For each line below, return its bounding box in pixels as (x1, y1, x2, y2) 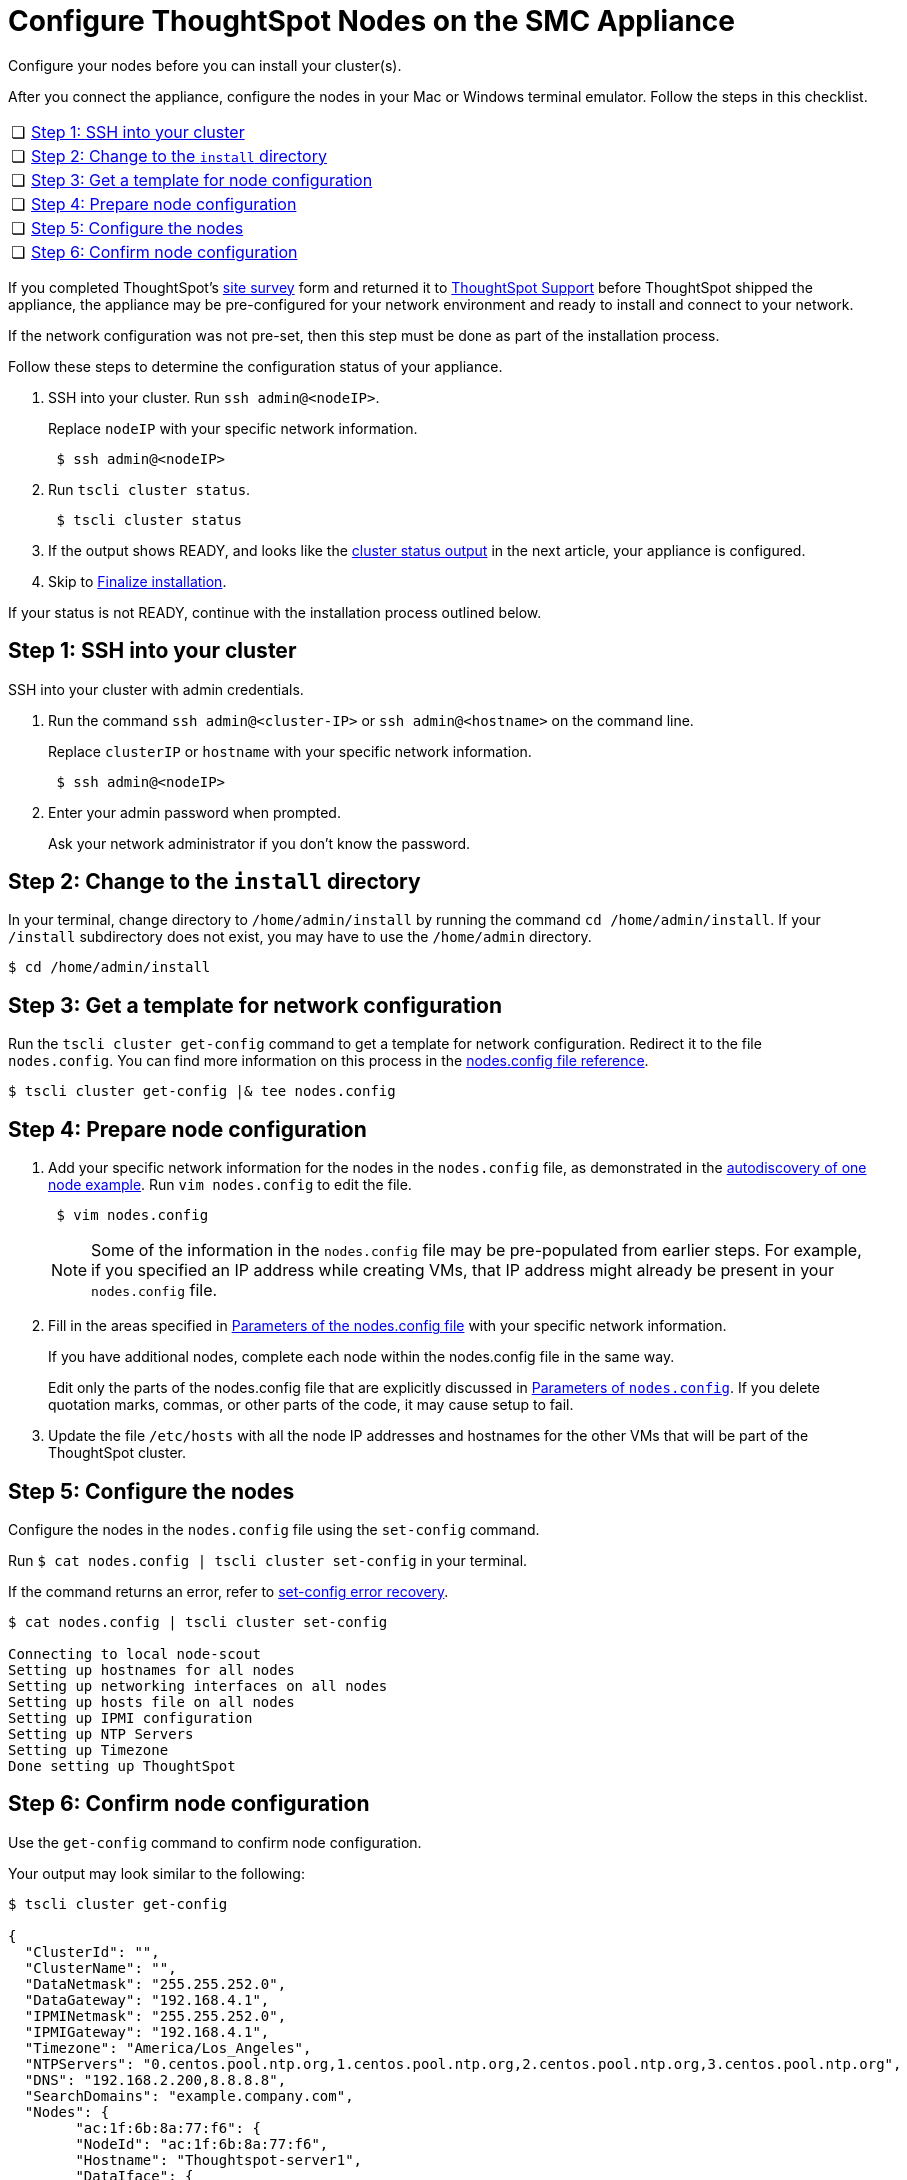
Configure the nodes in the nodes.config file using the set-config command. (8, 1520, 540, 1538)
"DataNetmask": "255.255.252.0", (24, 1975, 287, 1992)
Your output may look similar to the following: (8, 1864, 305, 1882)
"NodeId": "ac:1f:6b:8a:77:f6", (75, 2135, 329, 2152)
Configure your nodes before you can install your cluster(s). (8, 56, 402, 74)
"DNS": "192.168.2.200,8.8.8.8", (24, 2071, 287, 2088)
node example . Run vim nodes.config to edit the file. (48, 1176, 412, 1194)
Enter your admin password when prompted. (48, 803, 341, 821)
